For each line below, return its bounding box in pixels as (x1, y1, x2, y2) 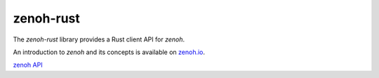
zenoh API (13, 60, 43, 70)
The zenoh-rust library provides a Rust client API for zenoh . (13, 35, 185, 44)
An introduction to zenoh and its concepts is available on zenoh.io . (13, 48, 206, 56)
